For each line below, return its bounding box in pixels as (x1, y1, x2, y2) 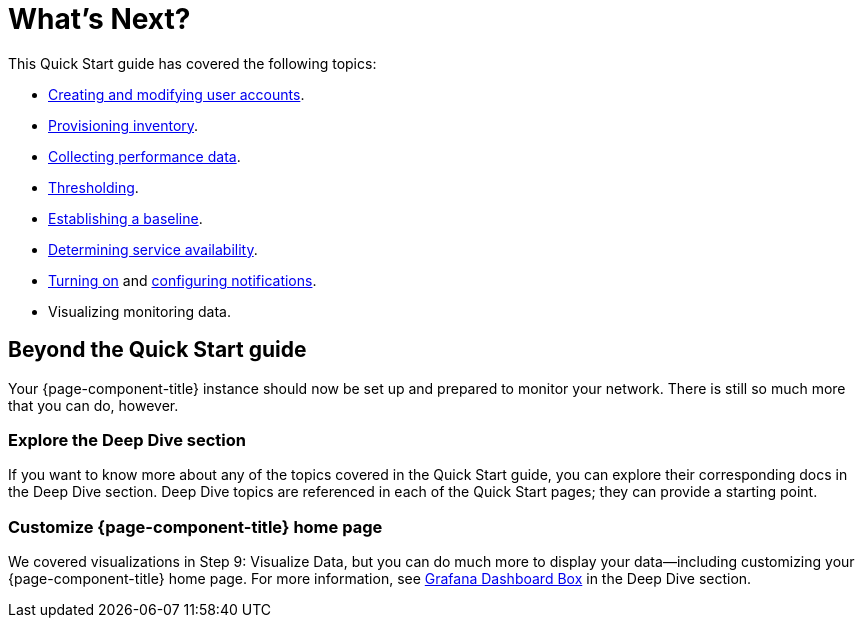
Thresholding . (48, 178, 139, 196)
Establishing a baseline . (48, 209, 203, 227)
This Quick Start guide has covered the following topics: (8, 54, 377, 72)
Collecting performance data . (48, 147, 241, 165)
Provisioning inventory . (48, 116, 199, 134)
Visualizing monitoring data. (48, 302, 232, 320)
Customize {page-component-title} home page (8, 516, 383, 537)
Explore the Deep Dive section (8, 429, 246, 450)
